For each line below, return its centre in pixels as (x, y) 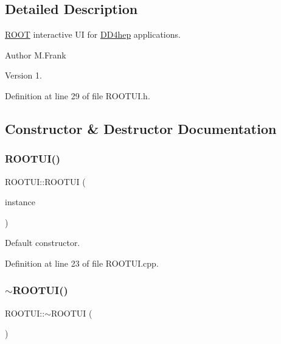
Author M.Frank (36, 54)
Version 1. (23, 75)
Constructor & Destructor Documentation (141, 128)
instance (20, 202)
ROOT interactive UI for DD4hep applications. (93, 34)
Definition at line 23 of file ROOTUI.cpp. (82, 263)
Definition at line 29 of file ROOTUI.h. (78, 95)
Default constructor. (43, 243)
